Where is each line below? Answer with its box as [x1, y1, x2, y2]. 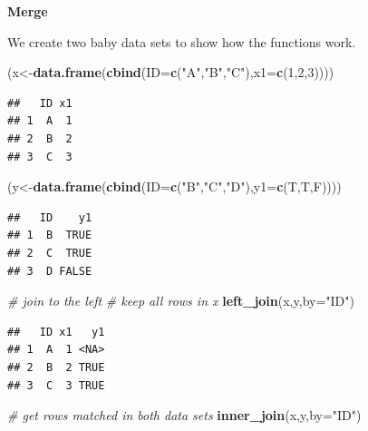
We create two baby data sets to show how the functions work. [7, 32, 356, 51]
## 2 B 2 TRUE [7, 360, 105, 374]
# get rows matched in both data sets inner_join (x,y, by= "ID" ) [7, 406, 362, 425]
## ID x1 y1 [7, 325, 105, 338]
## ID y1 [7, 211, 92, 224]
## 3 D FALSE [7, 264, 92, 278]
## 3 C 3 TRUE [7, 378, 105, 392]
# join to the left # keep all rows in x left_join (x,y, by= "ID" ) [7, 291, 354, 310]
